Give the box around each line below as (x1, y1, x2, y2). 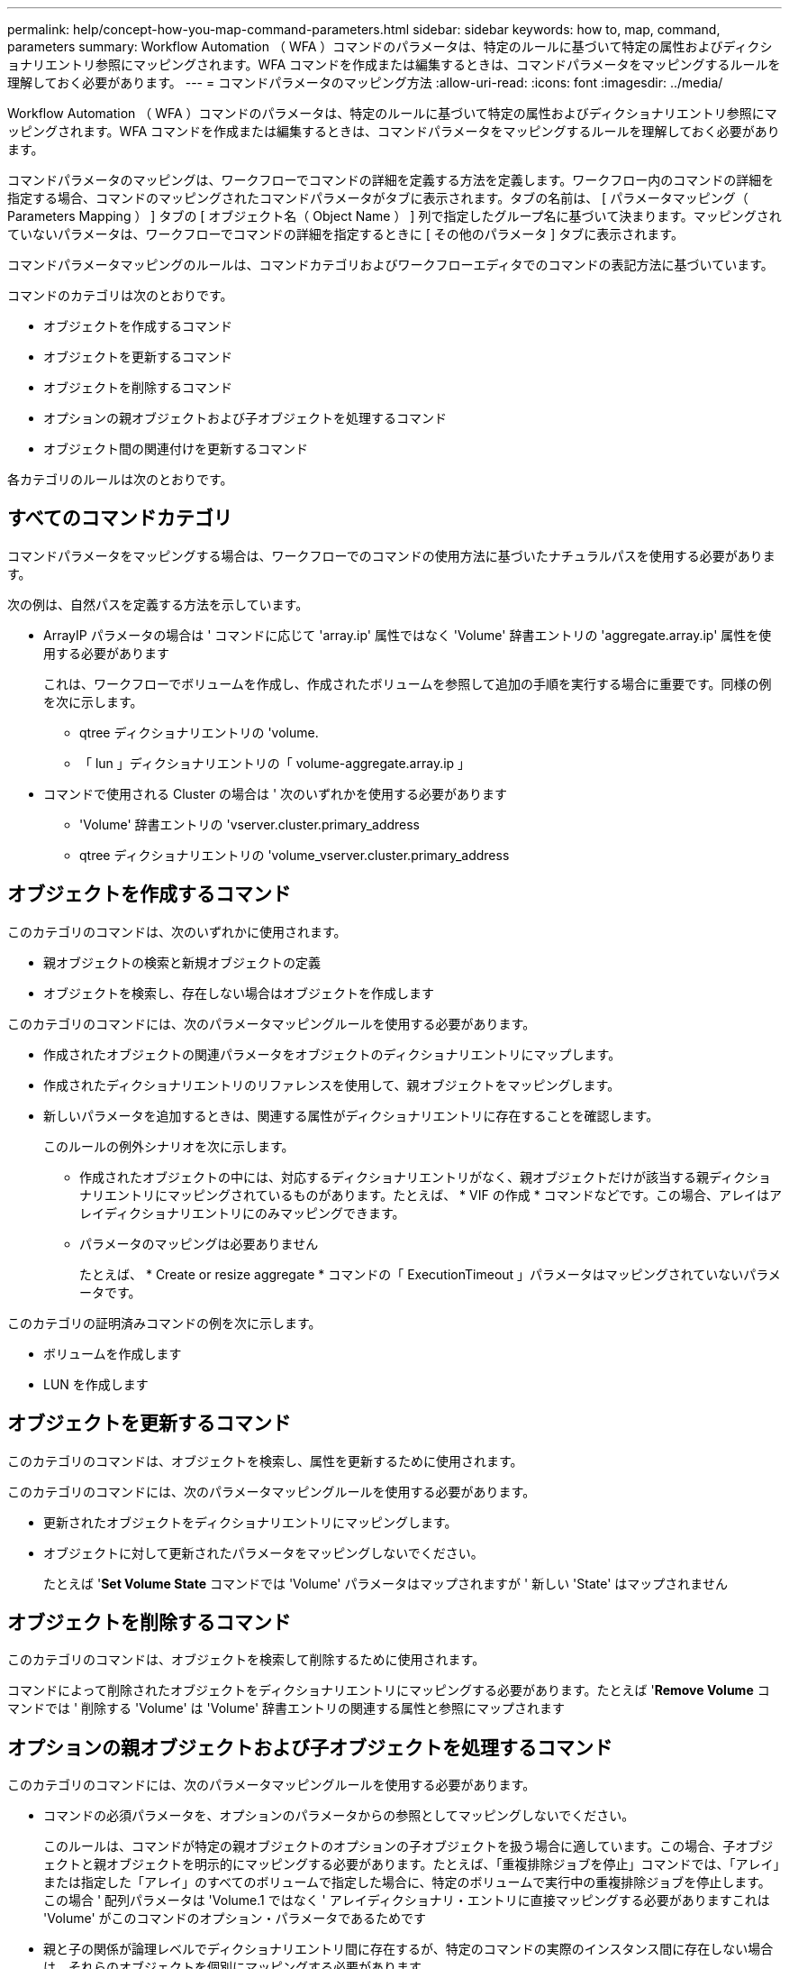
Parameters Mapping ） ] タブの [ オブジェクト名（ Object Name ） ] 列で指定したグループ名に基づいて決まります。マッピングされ (7, 208, 782, 224)
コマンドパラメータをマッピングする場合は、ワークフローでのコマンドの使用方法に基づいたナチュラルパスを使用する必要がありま (7, 547, 775, 563)
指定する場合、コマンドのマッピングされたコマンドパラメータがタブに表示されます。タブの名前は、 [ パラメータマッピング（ (7, 190, 748, 206)
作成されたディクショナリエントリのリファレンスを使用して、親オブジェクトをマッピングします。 (43, 1076, 621, 1093)
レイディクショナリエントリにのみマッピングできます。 (79, 1204, 405, 1221)
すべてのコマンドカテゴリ (7, 507, 232, 530)
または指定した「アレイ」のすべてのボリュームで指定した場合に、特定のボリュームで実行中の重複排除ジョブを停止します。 (43, 1874, 771, 1891)
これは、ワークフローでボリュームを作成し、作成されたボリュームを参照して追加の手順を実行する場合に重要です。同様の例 (43, 675, 772, 691)
